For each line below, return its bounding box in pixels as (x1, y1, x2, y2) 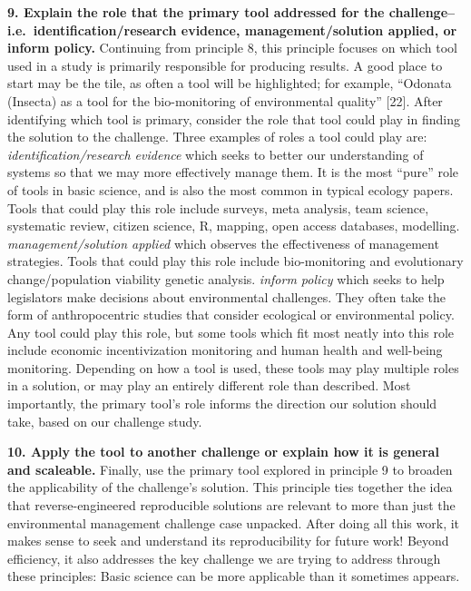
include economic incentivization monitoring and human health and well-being (7, 340, 443, 360)
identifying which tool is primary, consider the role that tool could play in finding (7, 109, 460, 128)
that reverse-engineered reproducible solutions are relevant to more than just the (7, 496, 456, 515)
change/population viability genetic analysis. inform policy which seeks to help (7, 269, 445, 288)
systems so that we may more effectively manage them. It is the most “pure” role (7, 163, 459, 182)
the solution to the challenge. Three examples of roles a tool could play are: (7, 127, 427, 146)
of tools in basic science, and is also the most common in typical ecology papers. (7, 180, 454, 199)
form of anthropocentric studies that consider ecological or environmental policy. (7, 305, 455, 324)
